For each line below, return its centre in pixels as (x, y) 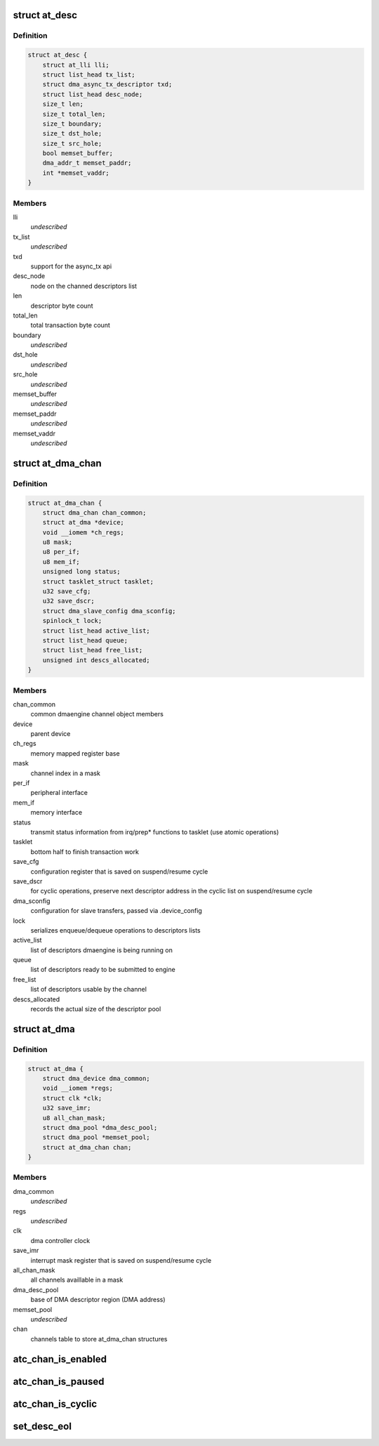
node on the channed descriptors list (84, 286)
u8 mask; (58, 542)
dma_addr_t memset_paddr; (87, 163)
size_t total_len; (74, 114)
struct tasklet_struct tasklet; (98, 581)
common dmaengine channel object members (97, 714)
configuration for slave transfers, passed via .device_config (117, 911)
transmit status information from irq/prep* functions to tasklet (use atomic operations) (155, 832)
